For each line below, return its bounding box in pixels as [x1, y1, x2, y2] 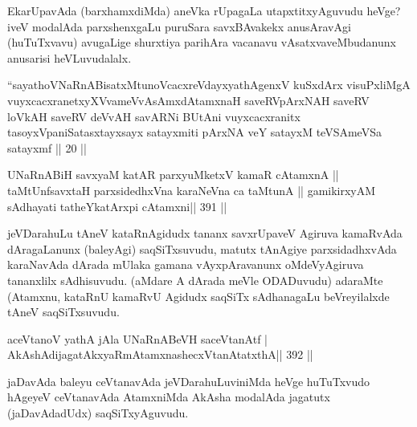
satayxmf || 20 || [7, 139, 87, 156]
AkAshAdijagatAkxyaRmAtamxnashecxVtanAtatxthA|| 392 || [7, 346, 313, 363]
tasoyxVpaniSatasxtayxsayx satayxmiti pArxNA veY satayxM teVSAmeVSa [7, 124, 382, 140]
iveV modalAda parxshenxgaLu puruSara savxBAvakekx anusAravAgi [7, 18, 351, 35]
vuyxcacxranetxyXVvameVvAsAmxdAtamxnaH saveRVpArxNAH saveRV [7, 91, 370, 108]
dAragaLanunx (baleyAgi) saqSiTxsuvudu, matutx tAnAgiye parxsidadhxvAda [7, 240, 397, 257]
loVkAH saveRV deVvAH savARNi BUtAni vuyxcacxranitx [7, 108, 300, 124]
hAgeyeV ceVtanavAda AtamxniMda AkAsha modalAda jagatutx [7, 388, 330, 405]
